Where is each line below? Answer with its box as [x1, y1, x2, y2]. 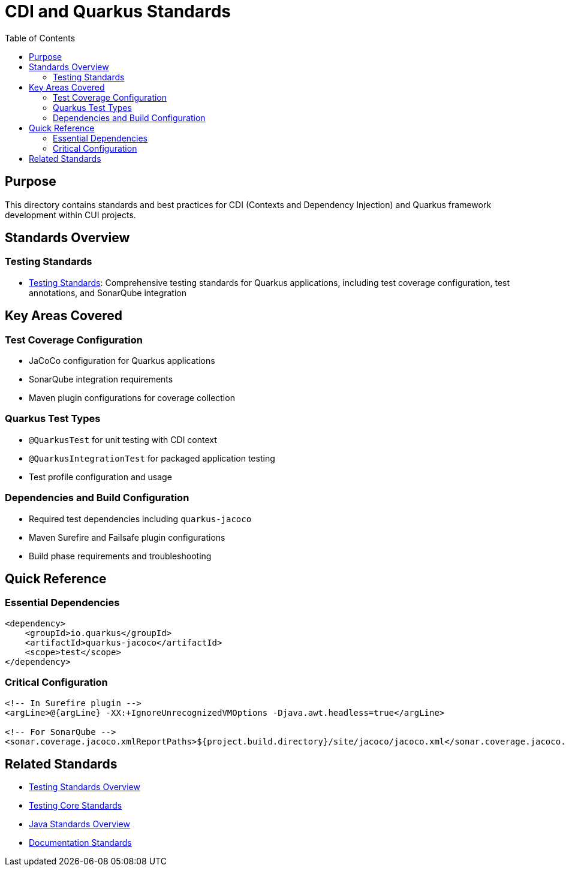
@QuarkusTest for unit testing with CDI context [29, 434, 217, 445]
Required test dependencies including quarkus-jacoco [29, 513, 252, 524]
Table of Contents [5, 32, 76, 43]
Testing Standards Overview [29, 782, 140, 792]
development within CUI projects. [5, 209, 136, 220]
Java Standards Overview [29, 819, 130, 830]
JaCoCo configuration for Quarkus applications [29, 355, 215, 366]
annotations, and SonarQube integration [29, 287, 187, 298]
